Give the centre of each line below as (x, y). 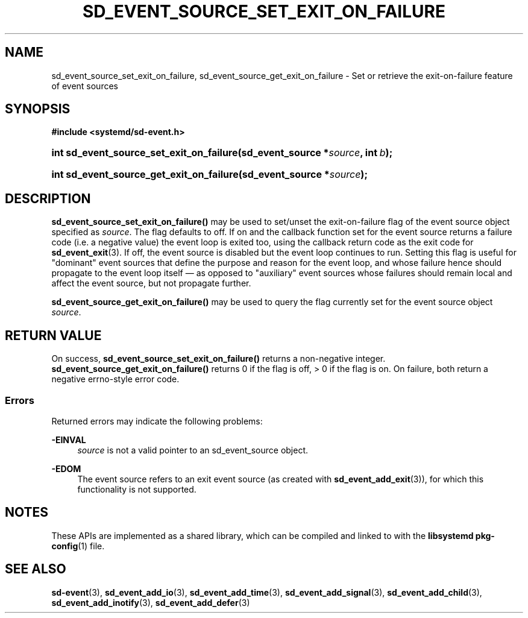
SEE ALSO (36, 569)
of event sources (85, 86)
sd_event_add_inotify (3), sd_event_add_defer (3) (151, 602)
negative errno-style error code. (115, 379)
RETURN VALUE (53, 335)
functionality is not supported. (137, 489)
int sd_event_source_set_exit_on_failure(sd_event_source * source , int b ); (222, 153)
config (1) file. (78, 546)
